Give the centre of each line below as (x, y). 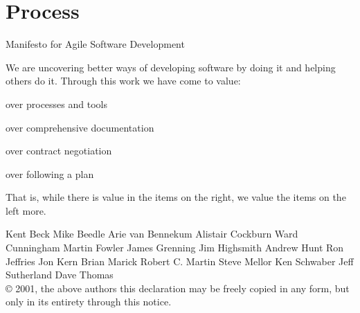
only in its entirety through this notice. (89, 302)
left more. (26, 210)
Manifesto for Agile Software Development (95, 44)
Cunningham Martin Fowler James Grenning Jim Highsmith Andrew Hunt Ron (175, 248)
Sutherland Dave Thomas (60, 275)
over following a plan (50, 173)
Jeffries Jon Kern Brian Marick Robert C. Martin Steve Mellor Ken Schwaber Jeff (180, 261)
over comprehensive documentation (80, 127)
